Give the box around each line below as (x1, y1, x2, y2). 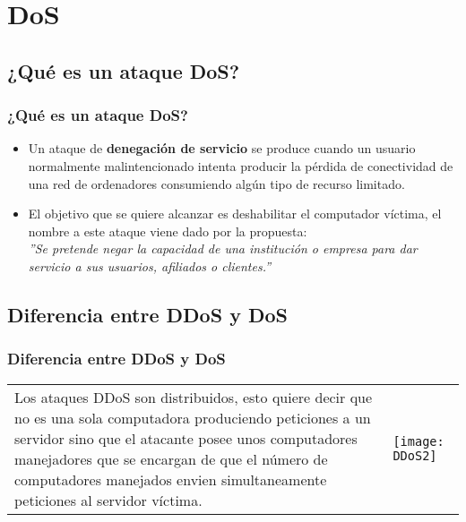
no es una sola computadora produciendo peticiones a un (14, 406, 371, 428)
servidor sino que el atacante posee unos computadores (14, 427, 358, 449)
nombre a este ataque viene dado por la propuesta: (28, 221, 307, 240)
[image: (393, 433, 444, 449)
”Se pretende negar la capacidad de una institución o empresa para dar (28, 239, 418, 258)
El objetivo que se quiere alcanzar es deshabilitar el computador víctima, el (28, 204, 442, 223)
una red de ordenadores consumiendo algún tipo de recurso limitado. (28, 174, 405, 193)
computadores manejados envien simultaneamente (14, 468, 327, 490)
